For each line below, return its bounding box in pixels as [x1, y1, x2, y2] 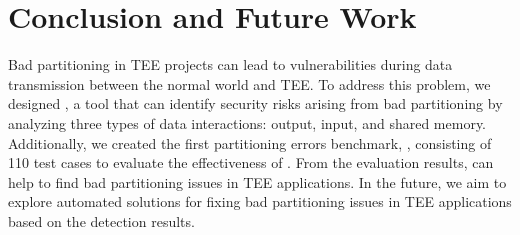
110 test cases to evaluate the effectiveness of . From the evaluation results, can [8, 152, 494, 173]
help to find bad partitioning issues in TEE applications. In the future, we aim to [8, 171, 507, 192]
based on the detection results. [8, 210, 195, 231]
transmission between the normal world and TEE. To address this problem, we [8, 73, 491, 94]
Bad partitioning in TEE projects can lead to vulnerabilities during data [8, 54, 453, 75]
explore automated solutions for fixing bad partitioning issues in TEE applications [8, 191, 512, 212]
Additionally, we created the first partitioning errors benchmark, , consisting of [8, 132, 492, 153]
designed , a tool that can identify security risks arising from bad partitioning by [8, 93, 503, 114]
